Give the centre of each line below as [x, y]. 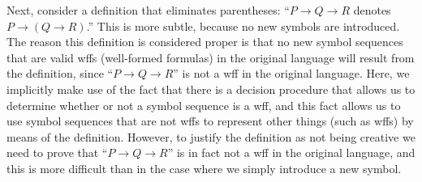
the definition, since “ [60, 73]
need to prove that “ [57, 152]
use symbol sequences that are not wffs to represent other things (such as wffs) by [210, 121]
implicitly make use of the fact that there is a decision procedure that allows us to [211, 89]
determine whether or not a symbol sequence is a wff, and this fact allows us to [204, 105]
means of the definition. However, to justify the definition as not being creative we [211, 136]
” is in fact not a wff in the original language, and [291, 152]
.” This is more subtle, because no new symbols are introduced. [243, 25]
